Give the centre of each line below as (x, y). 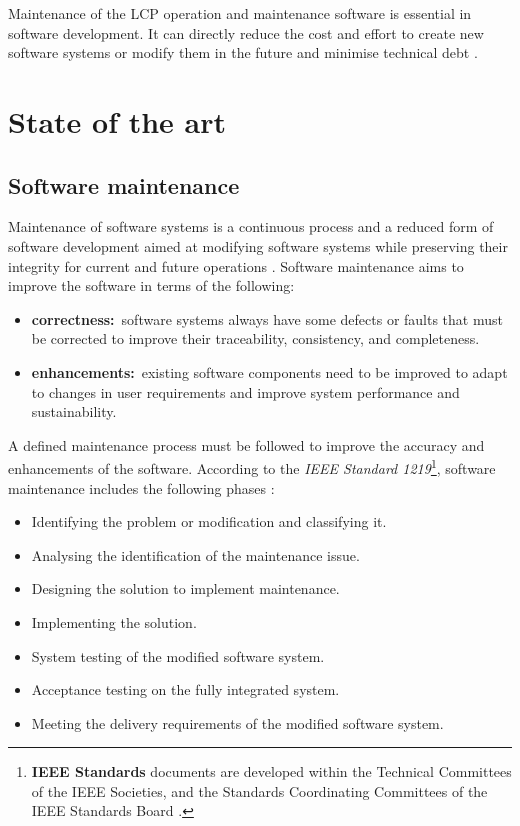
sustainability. (74, 411)
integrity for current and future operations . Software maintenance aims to (236, 265)
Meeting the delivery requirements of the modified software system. (237, 722)
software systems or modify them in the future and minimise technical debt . (243, 52)
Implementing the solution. (114, 621)
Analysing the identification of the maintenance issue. (195, 554)
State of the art (117, 120)
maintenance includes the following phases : (141, 487)
